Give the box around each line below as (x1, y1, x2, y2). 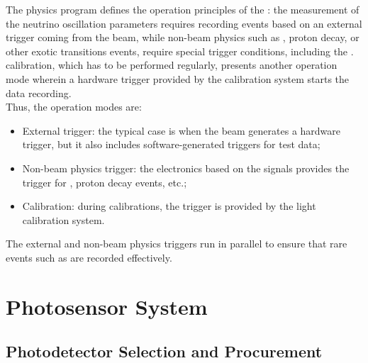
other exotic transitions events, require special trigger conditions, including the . (6, 43, 354, 58)
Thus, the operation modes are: (6, 99, 142, 114)
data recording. (6, 85, 72, 100)
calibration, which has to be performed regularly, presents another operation (6, 57, 338, 72)
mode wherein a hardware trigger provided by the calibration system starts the (6, 71, 350, 86)
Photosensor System (6, 291, 208, 320)
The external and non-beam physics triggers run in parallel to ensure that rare (6, 236, 347, 251)
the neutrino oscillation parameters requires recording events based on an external (6, 16, 362, 30)
